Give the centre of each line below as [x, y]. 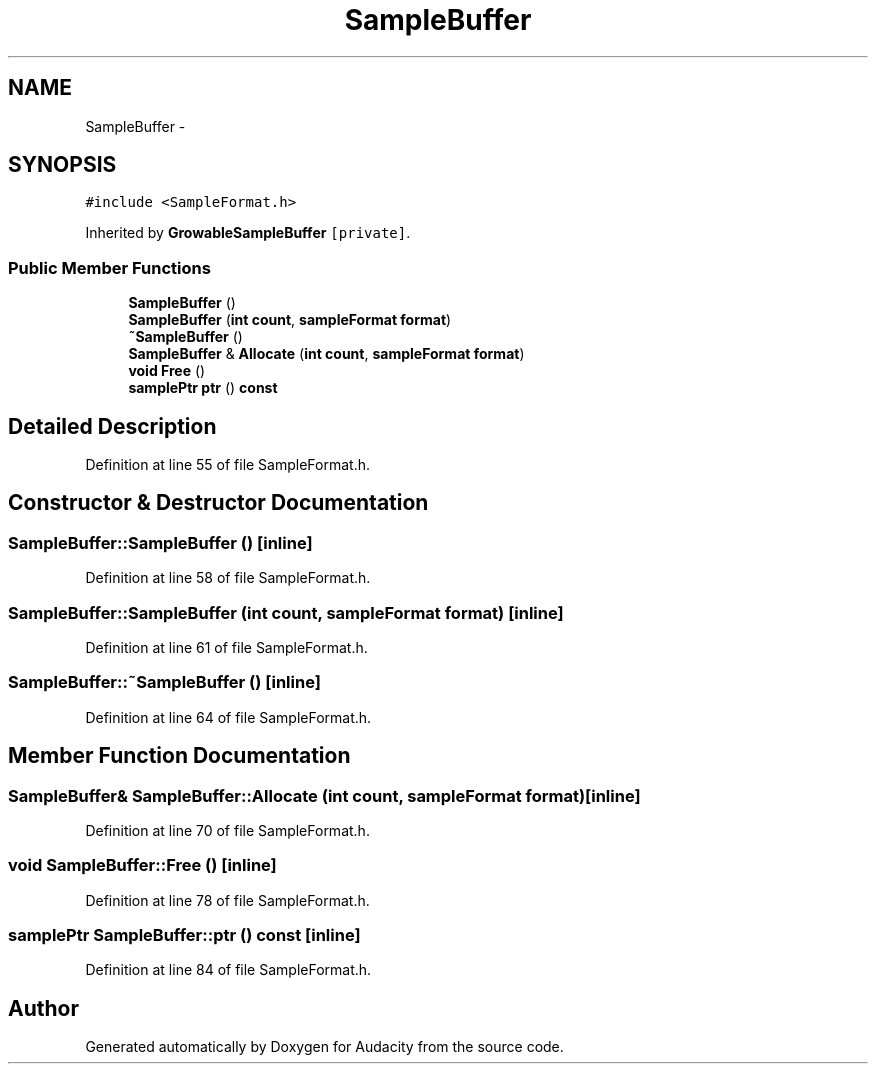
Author [43, 1008]
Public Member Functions [109, 267]
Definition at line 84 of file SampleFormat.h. [228, 970]
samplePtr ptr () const [203, 388]
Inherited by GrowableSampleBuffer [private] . [248, 233]
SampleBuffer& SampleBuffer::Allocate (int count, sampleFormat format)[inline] [324, 795]
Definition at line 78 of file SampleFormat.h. [227, 900]
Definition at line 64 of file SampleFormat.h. [228, 717]
